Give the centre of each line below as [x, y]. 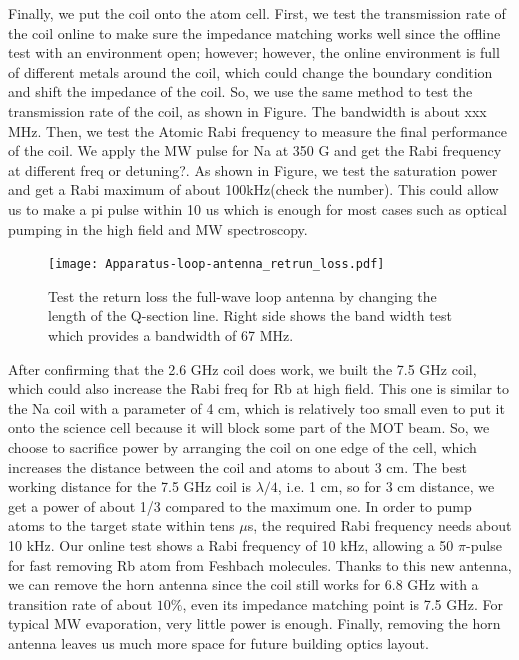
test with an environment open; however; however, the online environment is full [254, 52]
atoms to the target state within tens [121, 525]
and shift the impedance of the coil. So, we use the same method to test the [240, 91]
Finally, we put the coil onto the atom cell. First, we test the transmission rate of [257, 13]
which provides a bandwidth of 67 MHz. [171, 334]
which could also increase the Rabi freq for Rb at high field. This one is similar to [259, 388]
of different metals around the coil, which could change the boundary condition [250, 71]
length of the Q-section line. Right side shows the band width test [250, 315]
